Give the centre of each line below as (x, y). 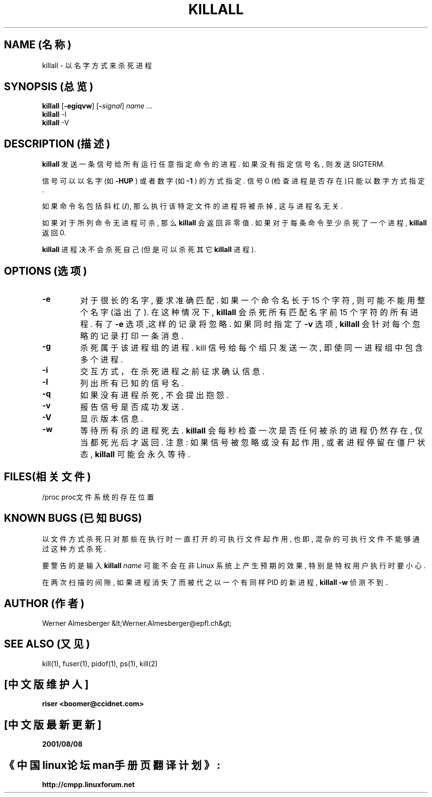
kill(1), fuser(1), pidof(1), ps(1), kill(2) (100, 663)
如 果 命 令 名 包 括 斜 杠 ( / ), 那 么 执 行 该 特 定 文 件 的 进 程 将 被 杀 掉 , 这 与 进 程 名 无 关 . (193, 206)
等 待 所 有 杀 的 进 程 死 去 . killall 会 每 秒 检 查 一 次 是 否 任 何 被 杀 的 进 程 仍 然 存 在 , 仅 (251, 431)
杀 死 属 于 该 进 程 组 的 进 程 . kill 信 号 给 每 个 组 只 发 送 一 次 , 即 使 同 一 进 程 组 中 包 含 (252, 348)
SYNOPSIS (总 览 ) (49, 87)
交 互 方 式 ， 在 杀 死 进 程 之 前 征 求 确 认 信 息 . (172, 372)
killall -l (54, 114)
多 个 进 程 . (102, 360)
